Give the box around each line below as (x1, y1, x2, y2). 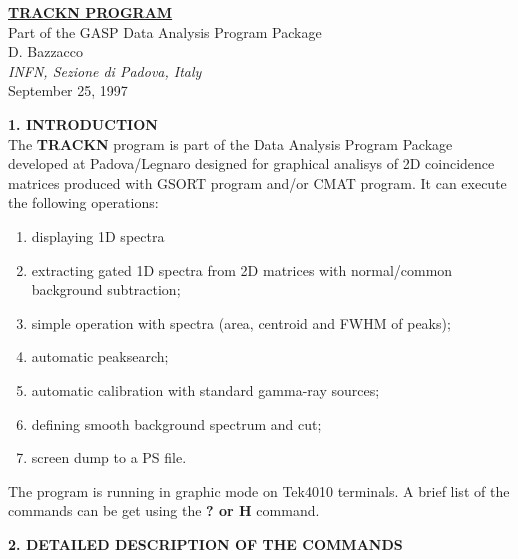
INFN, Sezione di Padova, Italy (8, 60, 202, 81)
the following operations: (8, 192, 159, 213)
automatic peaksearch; (31, 346, 169, 367)
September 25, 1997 (8, 80, 128, 101)
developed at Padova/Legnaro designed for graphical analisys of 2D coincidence (8, 153, 495, 174)
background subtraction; (31, 279, 181, 300)
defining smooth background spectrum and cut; (31, 413, 322, 434)
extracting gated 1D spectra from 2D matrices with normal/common (31, 259, 453, 280)
